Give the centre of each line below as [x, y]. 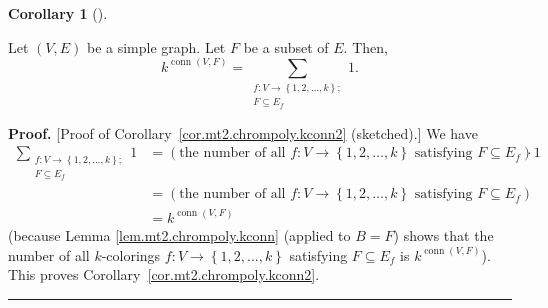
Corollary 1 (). [58, 13]
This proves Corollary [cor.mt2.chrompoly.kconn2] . [164, 274]
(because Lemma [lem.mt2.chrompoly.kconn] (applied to [179, 234]
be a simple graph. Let [156, 46]
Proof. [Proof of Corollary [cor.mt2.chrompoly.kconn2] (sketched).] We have [243, 132]
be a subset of [286, 46]
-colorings [131, 254]
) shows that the [443, 234]
